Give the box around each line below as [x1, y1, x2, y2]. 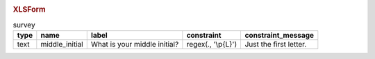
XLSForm [12, 5, 46, 14]
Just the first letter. [244, 40, 307, 49]
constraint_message [244, 31, 315, 40]
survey [12, 20, 35, 29]
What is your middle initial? [90, 40, 179, 49]
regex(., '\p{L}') [186, 40, 237, 49]
